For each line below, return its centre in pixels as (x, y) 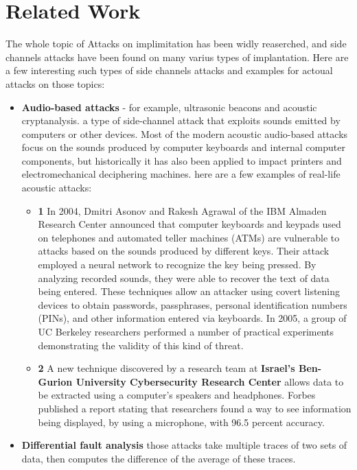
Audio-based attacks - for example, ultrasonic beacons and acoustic (169, 107)
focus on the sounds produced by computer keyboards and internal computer (183, 147)
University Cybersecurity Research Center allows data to (210, 381)
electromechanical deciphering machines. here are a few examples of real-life (181, 174)
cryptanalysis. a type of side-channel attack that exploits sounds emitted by (181, 120)
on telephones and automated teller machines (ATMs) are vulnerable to (189, 237)
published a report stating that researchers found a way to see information (195, 408)
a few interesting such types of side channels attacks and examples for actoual (169, 70)
